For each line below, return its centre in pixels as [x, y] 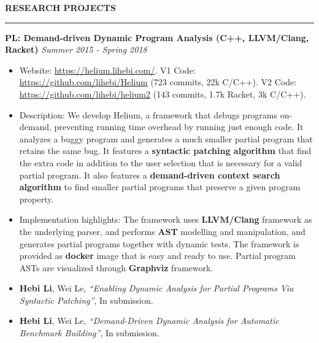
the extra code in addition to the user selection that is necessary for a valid [161, 162]
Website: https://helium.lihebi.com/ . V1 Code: [107, 70]
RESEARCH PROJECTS [61, 7]
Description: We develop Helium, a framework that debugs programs [148, 114]
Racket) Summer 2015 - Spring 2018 [76, 49]
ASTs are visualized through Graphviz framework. [116, 267]
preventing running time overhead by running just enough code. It [179, 127]
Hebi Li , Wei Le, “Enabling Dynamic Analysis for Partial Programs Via [156, 288]
